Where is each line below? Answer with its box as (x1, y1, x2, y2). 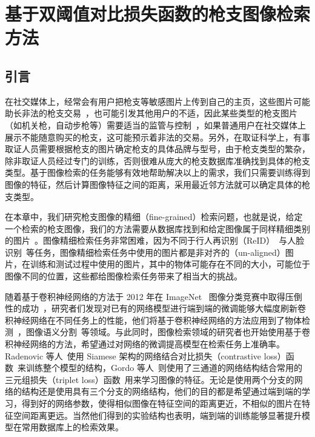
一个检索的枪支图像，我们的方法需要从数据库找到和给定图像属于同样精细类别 (5, 222, 310, 235)
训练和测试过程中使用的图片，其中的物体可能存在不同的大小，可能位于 (30, 258, 310, 270)
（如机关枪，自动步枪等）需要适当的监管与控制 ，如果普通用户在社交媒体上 (5, 118, 306, 131)
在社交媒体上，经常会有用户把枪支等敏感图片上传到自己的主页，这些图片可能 (5, 95, 310, 107)
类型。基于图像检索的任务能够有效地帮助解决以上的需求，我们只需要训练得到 (5, 166, 310, 179)
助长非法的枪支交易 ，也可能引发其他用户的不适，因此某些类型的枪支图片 (5, 107, 297, 119)
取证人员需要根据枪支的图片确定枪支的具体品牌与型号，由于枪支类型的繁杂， (5, 142, 310, 155)
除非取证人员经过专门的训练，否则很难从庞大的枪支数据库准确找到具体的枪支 (5, 154, 310, 167)
